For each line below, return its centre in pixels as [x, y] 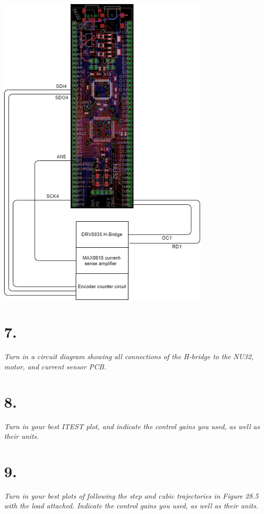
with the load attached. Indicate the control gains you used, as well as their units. [131, 506]
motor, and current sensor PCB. [55, 366]
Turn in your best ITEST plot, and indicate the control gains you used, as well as [132, 426]
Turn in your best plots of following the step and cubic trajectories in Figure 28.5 [131, 495]
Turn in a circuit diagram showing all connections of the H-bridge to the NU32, [129, 356]
